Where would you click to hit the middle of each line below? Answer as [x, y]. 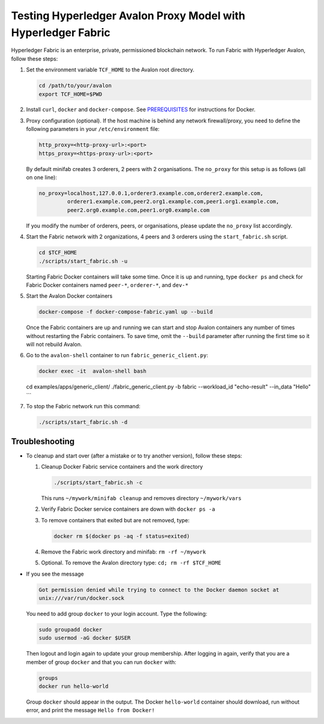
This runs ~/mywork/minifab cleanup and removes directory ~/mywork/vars [141, 498]
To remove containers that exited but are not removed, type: [115, 520]
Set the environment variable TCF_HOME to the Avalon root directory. [110, 70]
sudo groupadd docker [70, 629]
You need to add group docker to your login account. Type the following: [117, 614]
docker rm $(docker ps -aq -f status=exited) [122, 536]
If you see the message [55, 574]
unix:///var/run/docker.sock [82, 598]
